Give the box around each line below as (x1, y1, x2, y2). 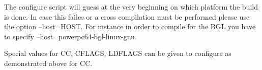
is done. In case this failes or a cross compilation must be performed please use (4, 11, 250, 22)
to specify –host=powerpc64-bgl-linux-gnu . (4, 31, 137, 41)
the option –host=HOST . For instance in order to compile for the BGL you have (4, 21, 256, 32)
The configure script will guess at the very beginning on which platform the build (4, 2, 258, 12)
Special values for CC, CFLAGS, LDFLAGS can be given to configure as (4, 48, 231, 58)
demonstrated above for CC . (4, 57, 93, 68)
